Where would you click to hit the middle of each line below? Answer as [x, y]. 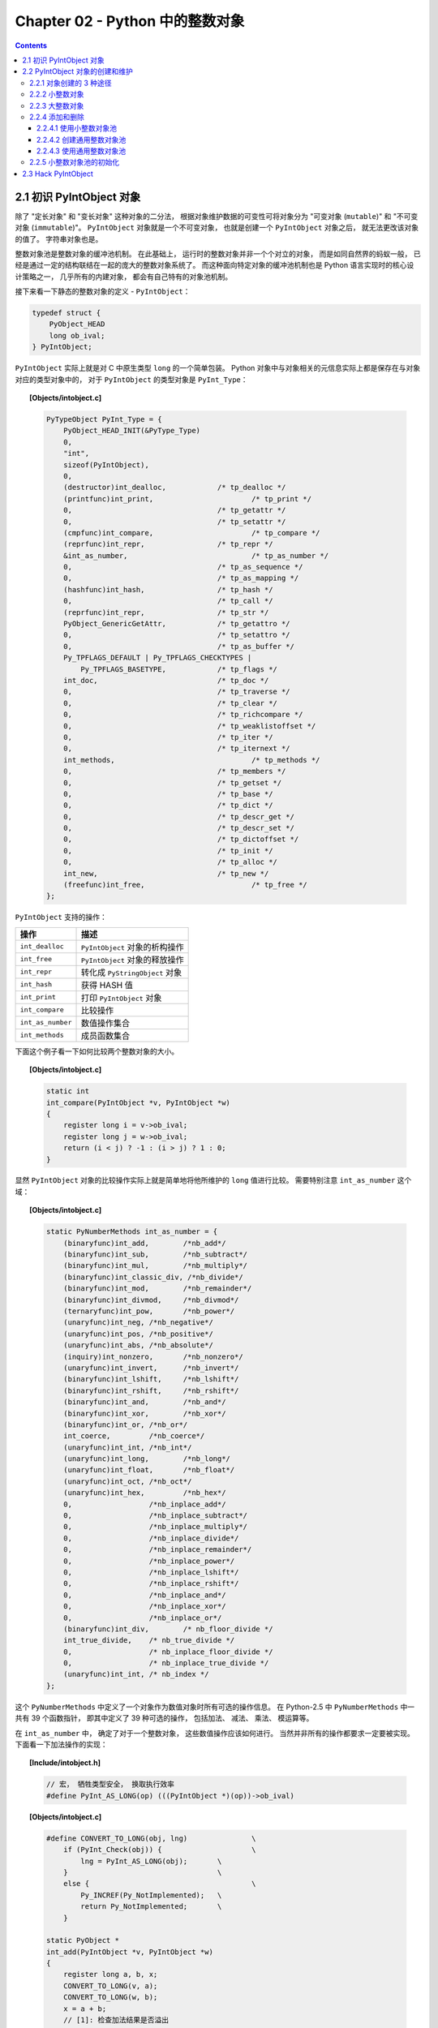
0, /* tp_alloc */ [170, 862]
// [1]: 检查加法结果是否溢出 [116, 2020]
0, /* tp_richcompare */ [183, 715]
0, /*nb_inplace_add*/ [145, 1504]
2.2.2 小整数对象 [57, 94]
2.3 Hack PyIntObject [58, 174]
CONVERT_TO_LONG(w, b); [111, 1997]
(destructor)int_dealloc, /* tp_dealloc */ [175, 488]
